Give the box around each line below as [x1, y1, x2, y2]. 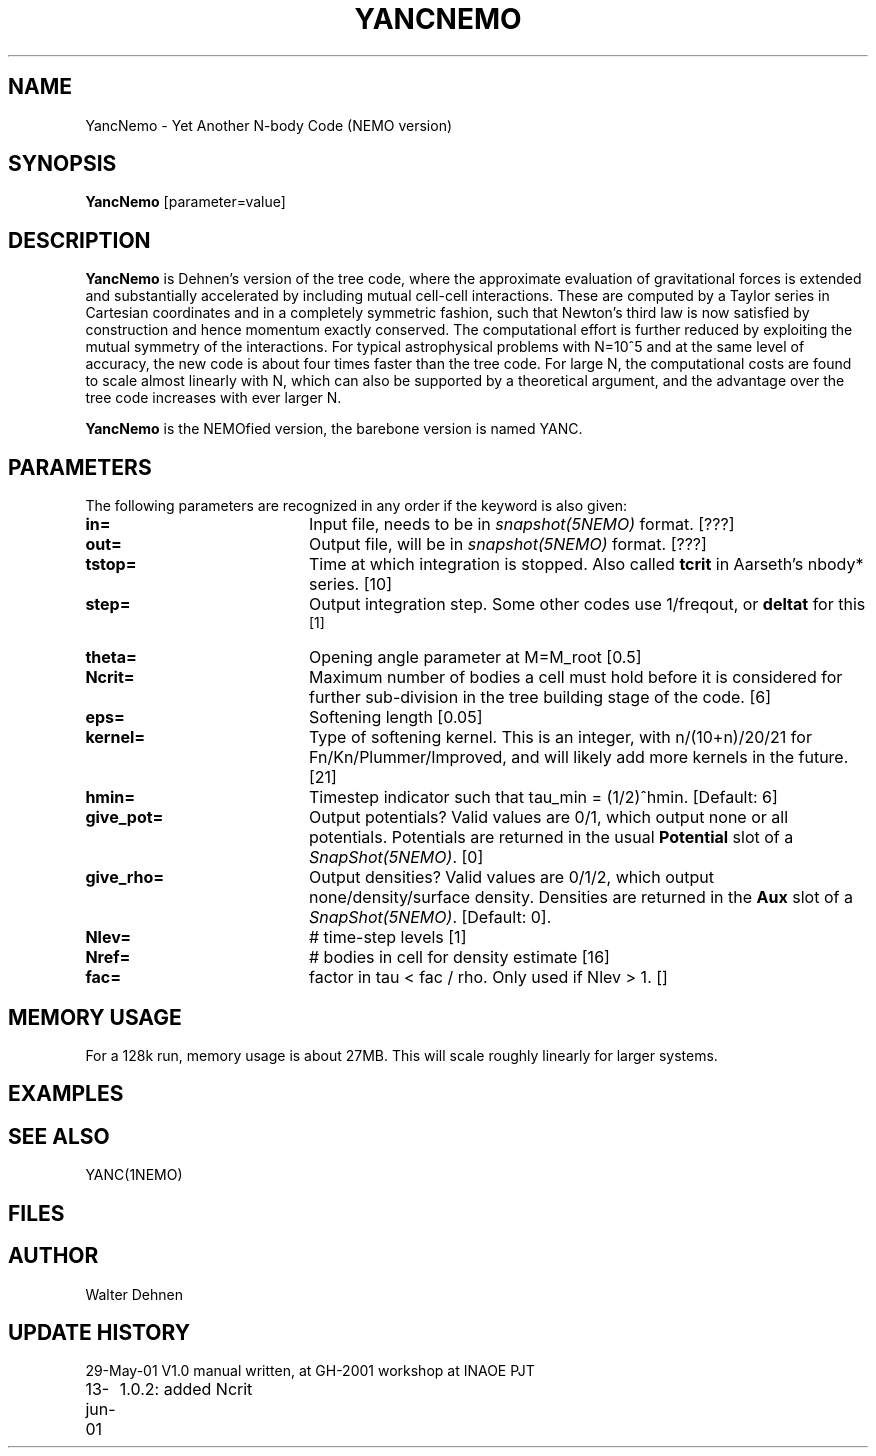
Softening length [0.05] [308, 707, 483, 728]
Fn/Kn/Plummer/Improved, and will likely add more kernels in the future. [308, 747, 849, 768]
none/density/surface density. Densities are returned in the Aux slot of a [308, 887, 853, 908]
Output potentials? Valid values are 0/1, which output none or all [308, 807, 789, 828]
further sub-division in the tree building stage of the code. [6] [308, 687, 772, 708]
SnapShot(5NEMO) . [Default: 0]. [308, 907, 552, 928]
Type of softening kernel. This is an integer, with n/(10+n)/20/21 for [308, 727, 812, 748]
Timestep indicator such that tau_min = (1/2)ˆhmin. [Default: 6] [308, 787, 778, 808]
